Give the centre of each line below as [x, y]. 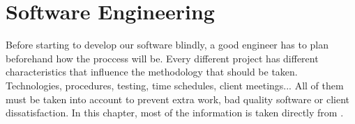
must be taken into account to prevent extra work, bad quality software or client [178, 99]
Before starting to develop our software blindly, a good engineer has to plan [167, 45]
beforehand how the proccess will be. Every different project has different [162, 58]
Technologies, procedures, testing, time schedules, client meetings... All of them [175, 85]
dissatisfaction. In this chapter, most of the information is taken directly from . [175, 113]
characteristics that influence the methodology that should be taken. [152, 72]
